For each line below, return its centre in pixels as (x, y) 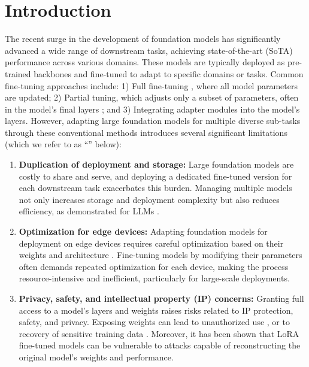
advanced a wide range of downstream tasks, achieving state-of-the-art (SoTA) (149, 50)
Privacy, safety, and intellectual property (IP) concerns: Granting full (161, 298)
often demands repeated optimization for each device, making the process (154, 266)
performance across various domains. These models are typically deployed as (145, 62)
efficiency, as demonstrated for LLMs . (89, 211)
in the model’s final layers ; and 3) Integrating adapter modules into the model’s (152, 109)
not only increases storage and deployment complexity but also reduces (149, 199)
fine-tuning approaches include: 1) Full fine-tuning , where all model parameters (151, 85)
